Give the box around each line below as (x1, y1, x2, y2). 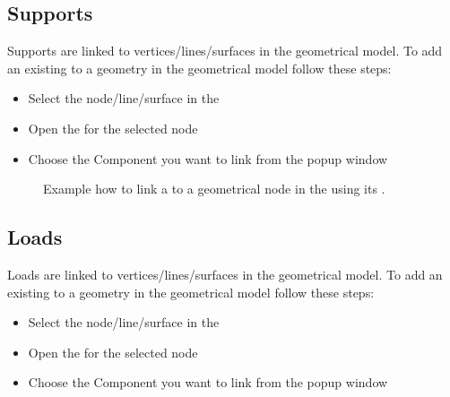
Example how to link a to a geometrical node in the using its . (43, 179, 385, 198)
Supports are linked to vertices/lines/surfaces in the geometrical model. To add (7, 41, 443, 60)
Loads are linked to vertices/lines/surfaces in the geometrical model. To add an (7, 264, 443, 283)
